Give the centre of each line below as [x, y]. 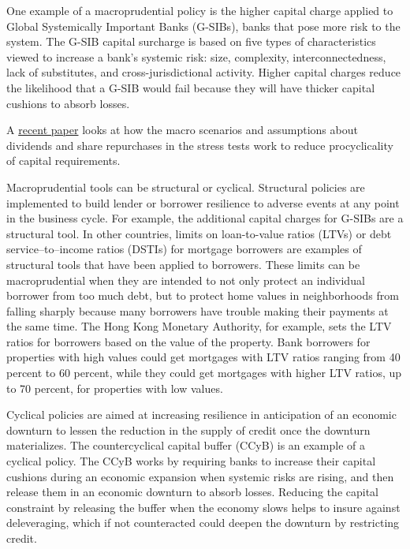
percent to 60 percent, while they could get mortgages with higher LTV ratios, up [204, 373]
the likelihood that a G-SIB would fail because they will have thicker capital [191, 87]
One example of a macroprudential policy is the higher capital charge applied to [200, 10]
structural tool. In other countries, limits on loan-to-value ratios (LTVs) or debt [199, 233]
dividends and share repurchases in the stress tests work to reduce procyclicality [200, 145]
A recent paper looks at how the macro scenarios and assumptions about [182, 130]
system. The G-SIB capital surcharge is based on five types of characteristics [191, 41]
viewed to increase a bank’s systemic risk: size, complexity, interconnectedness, [196, 56]
